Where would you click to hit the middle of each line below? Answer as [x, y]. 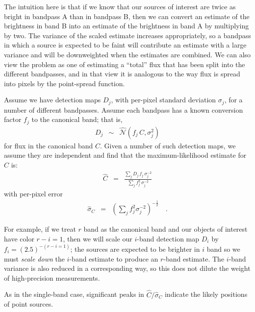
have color [19, 238]
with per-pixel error [33, 194]
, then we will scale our [98, 238]
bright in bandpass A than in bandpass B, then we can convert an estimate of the [127, 16]
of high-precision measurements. [52, 277]
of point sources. [29, 304]
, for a [233, 100]
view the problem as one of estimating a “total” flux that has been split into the [125, 64]
